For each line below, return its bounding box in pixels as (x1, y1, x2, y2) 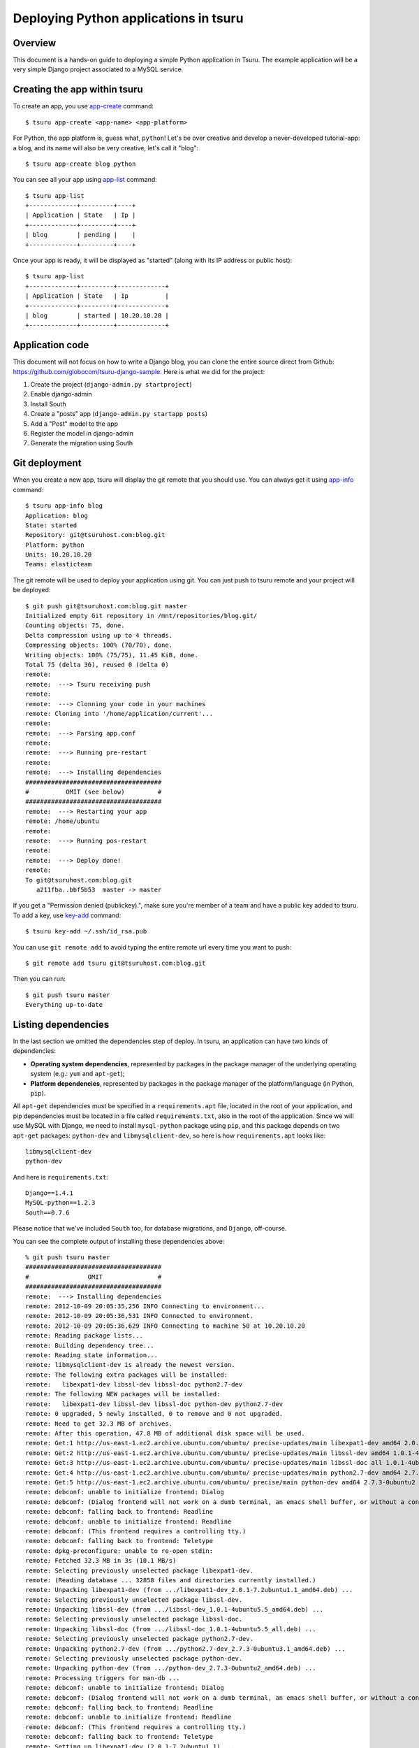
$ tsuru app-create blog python (25, 159, 136, 168)
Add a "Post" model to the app (30, 420, 119, 428)
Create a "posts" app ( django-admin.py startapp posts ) (30, 410, 207, 418)
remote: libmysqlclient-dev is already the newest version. (25, 1361, 235, 1369)
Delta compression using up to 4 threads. (25, 631, 173, 639)
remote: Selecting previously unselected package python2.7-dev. (25, 1635, 254, 1643)
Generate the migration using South (30, 439, 133, 447)
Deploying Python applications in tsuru (13, 10, 244, 26)
